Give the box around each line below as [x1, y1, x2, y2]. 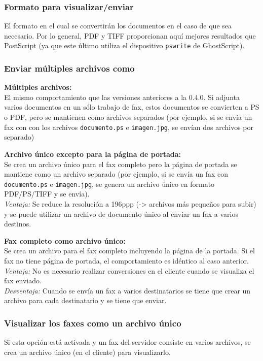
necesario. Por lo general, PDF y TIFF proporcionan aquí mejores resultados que [4, 30, 256, 41]
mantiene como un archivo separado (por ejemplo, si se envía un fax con [4, 169, 229, 179]
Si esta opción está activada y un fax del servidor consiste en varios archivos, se [4, 337, 251, 347]
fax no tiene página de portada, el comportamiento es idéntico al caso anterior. [4, 255, 249, 266]
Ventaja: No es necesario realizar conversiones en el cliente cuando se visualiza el [4, 265, 254, 276]
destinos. [4, 218, 31, 229]
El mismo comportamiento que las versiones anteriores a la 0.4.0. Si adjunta [4, 91, 240, 102]
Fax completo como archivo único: [4, 235, 126, 246]
